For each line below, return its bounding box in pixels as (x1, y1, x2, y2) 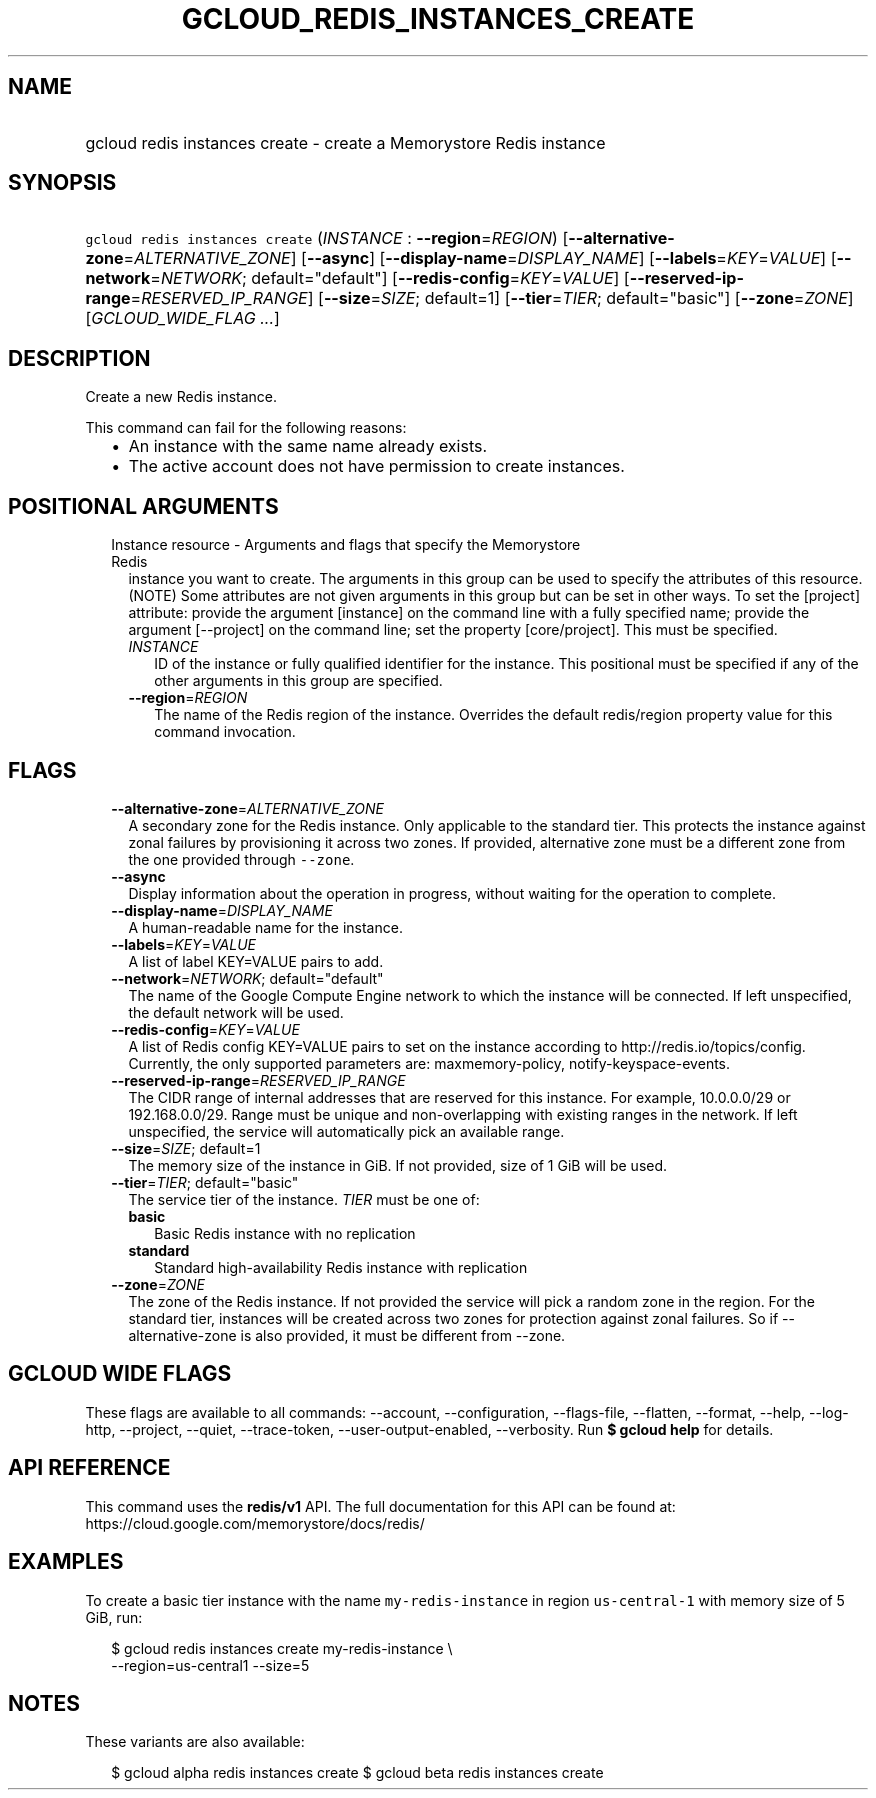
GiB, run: (85, 1608, 143, 1626)
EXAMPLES (8, 1549, 124, 1575)
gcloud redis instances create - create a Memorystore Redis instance (85, 132, 606, 153)
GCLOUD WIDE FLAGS (8, 1361, 232, 1387)
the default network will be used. (128, 1003, 344, 1021)
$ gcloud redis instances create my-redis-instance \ (111, 1639, 453, 1657)
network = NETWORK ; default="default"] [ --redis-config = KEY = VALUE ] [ (85, 268, 630, 289)
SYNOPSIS (8, 170, 117, 196)
